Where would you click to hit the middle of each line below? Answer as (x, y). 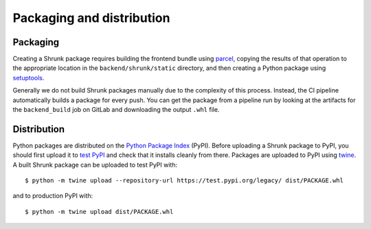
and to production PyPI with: (53, 196)
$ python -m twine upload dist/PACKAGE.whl (99, 212)
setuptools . (29, 77)
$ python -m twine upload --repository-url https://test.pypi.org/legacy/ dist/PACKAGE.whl (184, 181)
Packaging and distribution (91, 18)
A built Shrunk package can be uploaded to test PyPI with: (95, 165)
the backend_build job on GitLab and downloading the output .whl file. (116, 110)
